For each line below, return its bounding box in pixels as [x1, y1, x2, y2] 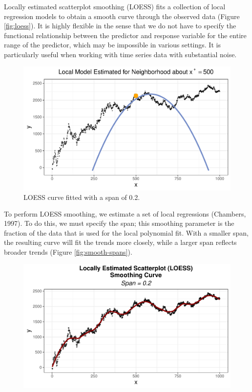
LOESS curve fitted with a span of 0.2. [23, 192, 140, 202]
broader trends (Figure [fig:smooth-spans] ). [4, 247, 132, 257]
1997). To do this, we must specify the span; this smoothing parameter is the [4, 218, 234, 228]
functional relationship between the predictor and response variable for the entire [4, 30, 247, 40]
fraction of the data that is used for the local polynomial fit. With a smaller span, [4, 227, 249, 238]
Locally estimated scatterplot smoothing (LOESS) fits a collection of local [4, 1, 226, 11]
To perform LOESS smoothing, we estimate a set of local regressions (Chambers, [4, 208, 246, 218]
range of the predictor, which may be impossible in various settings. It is [4, 40, 221, 50]
